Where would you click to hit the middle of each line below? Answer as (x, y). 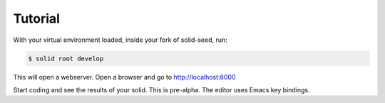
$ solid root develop (66, 58)
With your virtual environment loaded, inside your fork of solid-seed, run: (120, 40)
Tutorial (37, 18)
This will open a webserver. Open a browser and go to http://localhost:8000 (124, 77)
